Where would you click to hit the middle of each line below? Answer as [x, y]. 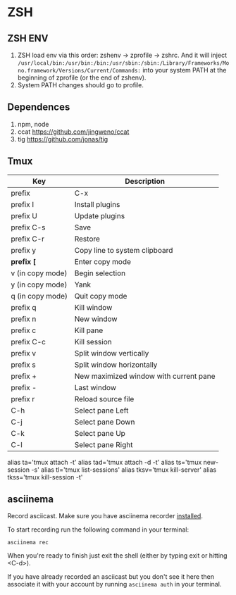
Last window [95, 387]
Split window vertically [112, 353]
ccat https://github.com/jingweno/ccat [73, 132]
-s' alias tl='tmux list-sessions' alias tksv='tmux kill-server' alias [124, 470]
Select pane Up [100, 433]
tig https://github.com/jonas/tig [63, 139]
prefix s [24, 365]
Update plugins [100, 215]
